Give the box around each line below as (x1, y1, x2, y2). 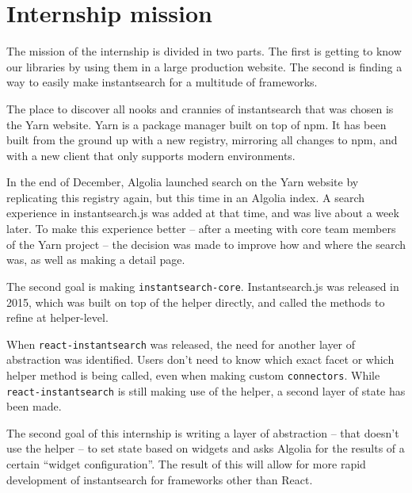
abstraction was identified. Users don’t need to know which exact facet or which (6, 351, 395, 368)
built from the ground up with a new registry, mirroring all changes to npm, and (6, 132, 398, 148)
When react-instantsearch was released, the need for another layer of (6, 335, 356, 352)
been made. (6, 398, 62, 415)
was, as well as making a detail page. (6, 251, 185, 268)
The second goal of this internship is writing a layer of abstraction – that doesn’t (6, 424, 399, 441)
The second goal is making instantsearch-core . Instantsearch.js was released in (6, 277, 399, 294)
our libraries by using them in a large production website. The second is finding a (6, 58, 402, 75)
